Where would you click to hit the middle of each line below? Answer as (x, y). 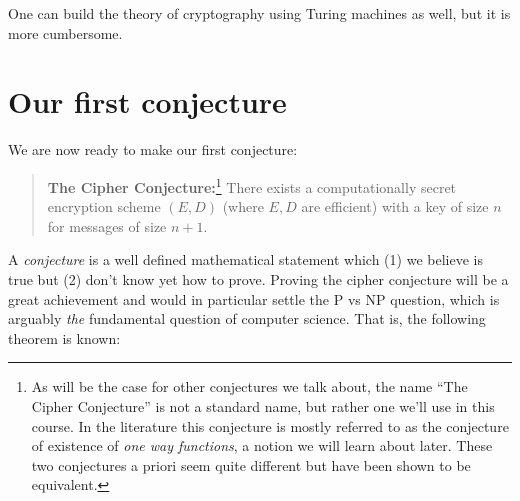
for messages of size (107, 225)
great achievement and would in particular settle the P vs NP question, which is (254, 298)
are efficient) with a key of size (395, 206)
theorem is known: (64, 337)
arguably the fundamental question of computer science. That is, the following (247, 318)
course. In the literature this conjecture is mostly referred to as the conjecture (270, 425)
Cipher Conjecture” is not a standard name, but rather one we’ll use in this (263, 405)
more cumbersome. (65, 32)
